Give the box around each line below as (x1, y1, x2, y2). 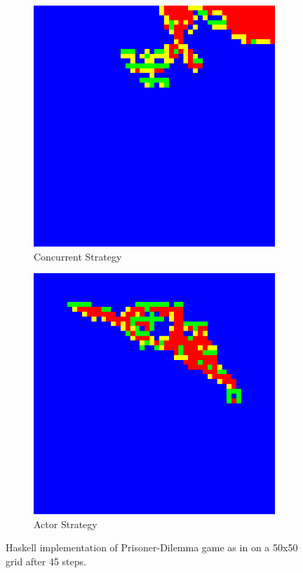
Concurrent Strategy (34, 249, 122, 263)
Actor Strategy (34, 516, 97, 531)
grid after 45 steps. (6, 553, 86, 568)
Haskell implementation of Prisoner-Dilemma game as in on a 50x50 (6, 540, 298, 555)
